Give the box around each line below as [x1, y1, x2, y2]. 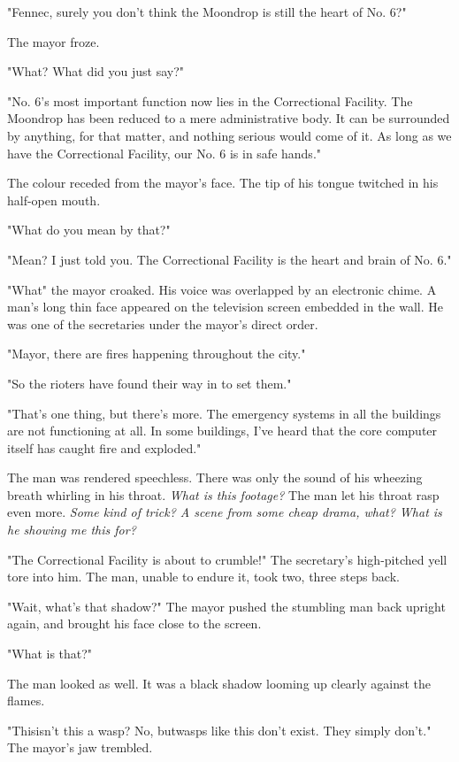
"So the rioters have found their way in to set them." [7, 373, 292, 392]
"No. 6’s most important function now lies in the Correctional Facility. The [7, 91, 413, 110]
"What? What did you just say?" [7, 62, 185, 81]
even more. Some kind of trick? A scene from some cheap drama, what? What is [7, 503, 442, 521]
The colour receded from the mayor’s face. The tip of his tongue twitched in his [7, 173, 439, 192]
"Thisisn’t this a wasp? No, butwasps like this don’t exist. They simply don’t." [7, 720, 432, 739]
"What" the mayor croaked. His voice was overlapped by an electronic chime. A [7, 280, 437, 298]
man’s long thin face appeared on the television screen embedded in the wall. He [7, 297, 444, 316]
